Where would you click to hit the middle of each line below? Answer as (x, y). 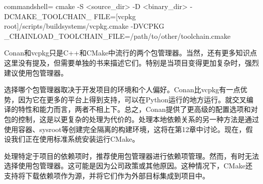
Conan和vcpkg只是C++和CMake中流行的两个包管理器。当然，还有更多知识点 (131, 53)
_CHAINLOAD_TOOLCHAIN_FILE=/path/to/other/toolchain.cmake (117, 36)
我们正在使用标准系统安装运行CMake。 (75, 139)
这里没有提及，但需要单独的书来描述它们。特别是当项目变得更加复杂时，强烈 (131, 62)
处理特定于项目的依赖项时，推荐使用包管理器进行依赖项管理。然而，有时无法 (131, 156)
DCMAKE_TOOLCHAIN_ (48, 16)
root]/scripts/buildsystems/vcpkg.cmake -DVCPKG (84, 26)
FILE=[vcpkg (115, 16)
